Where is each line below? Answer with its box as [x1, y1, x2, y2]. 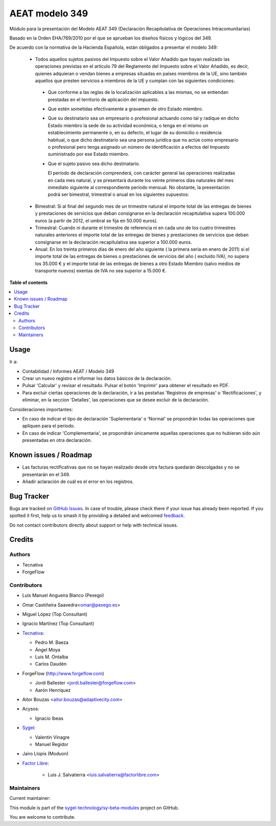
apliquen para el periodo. [22, 423, 75, 429]
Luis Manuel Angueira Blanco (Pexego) [22, 592, 104, 598]
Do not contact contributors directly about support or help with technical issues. [9, 522, 178, 528]
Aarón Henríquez [35, 687, 71, 693]
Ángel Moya [35, 647, 61, 653]
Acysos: [22, 706, 39, 712]
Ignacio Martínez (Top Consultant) [22, 620, 95, 627]
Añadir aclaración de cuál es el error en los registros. [22, 478, 134, 485]
